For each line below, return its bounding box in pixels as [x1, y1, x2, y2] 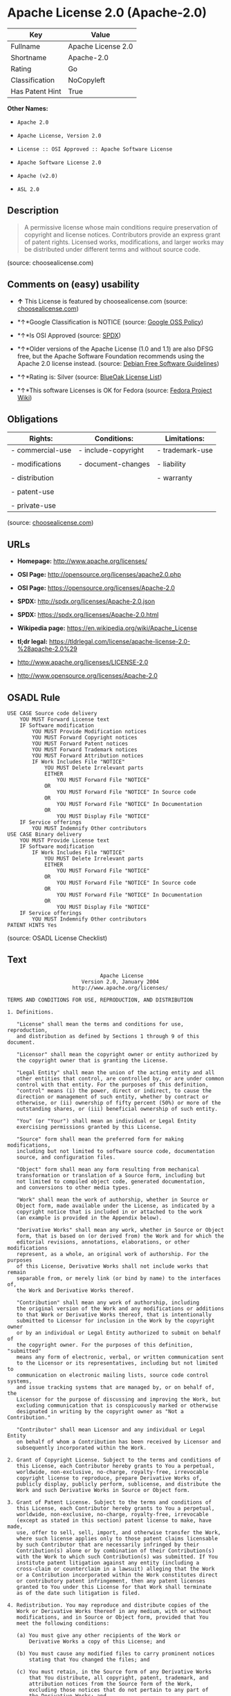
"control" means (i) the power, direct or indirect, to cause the [16, 1087, 212, 1094]
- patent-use [10, 487, 55, 497]
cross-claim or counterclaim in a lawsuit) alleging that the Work [16, 1565, 215, 1572]
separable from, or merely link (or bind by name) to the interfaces [16, 1275, 221, 1282]
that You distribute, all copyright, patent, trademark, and [28, 1674, 209, 1681]
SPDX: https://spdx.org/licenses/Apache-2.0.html [17, 611, 159, 619]
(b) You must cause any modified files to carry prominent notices [16, 1650, 215, 1657]
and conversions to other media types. [16, 1184, 131, 1191]
